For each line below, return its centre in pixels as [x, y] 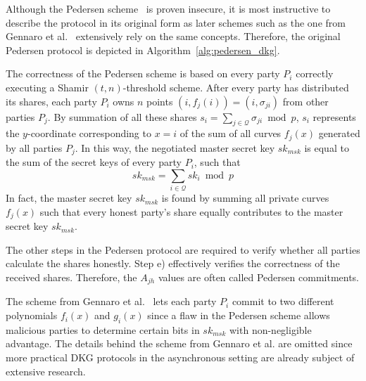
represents [334, 116]
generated [339, 133]
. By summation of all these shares [122, 116]
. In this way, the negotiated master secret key [175, 147]
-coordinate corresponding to [89, 133]
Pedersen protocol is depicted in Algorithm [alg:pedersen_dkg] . [143, 50]
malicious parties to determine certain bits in [103, 329]
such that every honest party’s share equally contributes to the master [191, 211]
